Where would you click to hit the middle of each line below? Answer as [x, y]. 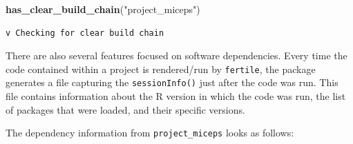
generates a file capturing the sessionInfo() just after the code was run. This [172, 82]
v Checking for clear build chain [85, 33]
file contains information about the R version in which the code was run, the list [176, 96]
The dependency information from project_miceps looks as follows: [150, 133]
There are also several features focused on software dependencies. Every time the [176, 55]
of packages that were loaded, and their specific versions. [125, 109]
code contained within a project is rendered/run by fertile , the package [161, 69]
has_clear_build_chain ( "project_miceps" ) [103, 9]
